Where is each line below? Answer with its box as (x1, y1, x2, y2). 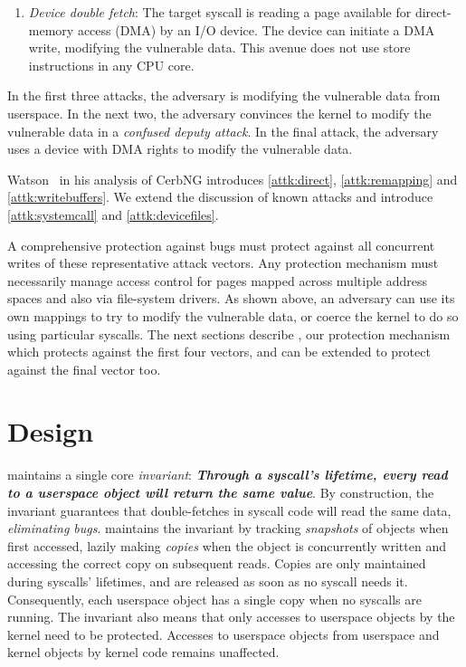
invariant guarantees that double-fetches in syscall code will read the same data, (7, 500, 452, 519)
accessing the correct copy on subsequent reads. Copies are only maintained (7, 554, 426, 573)
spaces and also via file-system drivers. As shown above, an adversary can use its (7, 289, 455, 308)
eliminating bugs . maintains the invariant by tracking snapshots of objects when (7, 519, 449, 538)
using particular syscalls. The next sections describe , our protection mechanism (7, 324, 451, 343)
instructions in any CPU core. (28, 55, 195, 74)
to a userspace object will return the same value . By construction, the (7, 483, 434, 501)
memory (28, 20, 74, 39)
